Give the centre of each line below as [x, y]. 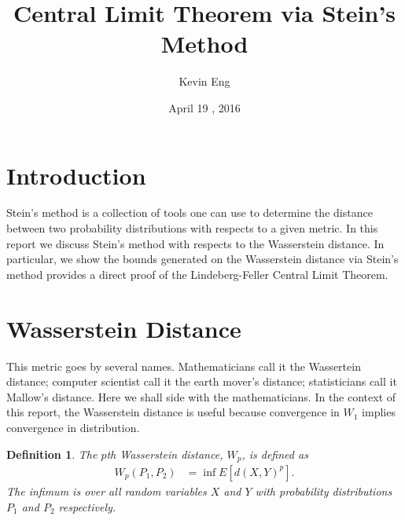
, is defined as [275, 454]
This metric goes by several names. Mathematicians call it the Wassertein [184, 366]
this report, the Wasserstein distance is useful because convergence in [173, 412]
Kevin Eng [204, 81]
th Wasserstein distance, [165, 454]
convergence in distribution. [73, 427]
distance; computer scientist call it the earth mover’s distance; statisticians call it [202, 381]
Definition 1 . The [52, 454]
